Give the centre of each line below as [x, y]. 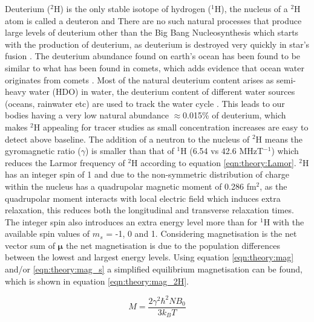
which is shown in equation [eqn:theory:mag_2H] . [97, 281]
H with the [284, 221]
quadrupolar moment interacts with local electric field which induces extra [143, 198]
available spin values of [47, 233]
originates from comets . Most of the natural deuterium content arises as [139, 79]
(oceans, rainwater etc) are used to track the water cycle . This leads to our [145, 103]
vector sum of [30, 245]
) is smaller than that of [129, 151]
